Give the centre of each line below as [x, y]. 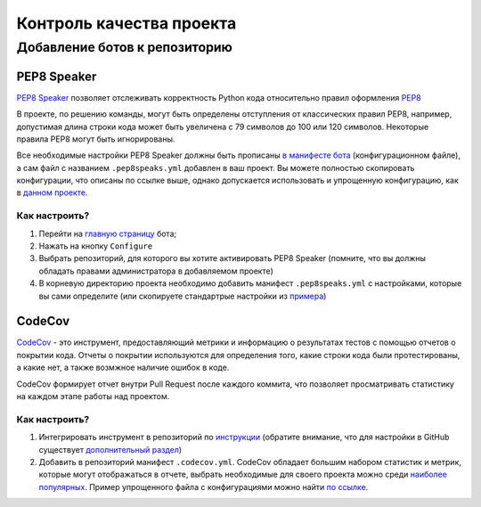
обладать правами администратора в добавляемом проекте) [156, 271]
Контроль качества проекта [126, 23]
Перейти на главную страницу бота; [108, 233]
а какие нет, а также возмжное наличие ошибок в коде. [123, 368]
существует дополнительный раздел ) [110, 449]
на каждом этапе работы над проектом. [93, 397]
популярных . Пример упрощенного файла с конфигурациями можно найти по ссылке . [204, 487]
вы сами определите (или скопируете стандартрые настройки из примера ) [183, 296]
